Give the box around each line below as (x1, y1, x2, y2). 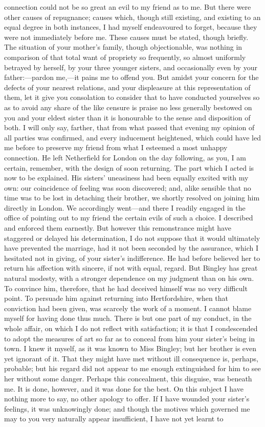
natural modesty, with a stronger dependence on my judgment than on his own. (4, 273, 254, 283)
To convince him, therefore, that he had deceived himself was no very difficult (4, 282, 248, 293)
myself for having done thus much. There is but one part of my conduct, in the (4, 313, 252, 323)
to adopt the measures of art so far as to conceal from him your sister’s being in (4, 333, 255, 343)
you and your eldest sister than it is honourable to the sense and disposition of (4, 112, 251, 123)
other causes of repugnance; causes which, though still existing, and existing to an (4, 11, 261, 22)
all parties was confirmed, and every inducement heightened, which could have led (4, 132, 261, 143)
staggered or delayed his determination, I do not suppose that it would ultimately (4, 232, 260, 243)
